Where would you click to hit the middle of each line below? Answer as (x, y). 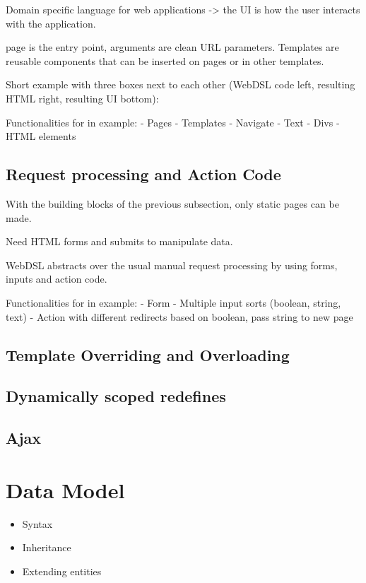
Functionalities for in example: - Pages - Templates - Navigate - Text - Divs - (173, 122)
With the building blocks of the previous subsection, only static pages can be (172, 203)
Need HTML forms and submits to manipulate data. (119, 241)
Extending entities (62, 571)
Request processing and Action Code (143, 174)
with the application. (51, 23)
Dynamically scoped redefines (116, 396)
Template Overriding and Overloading (148, 354)
